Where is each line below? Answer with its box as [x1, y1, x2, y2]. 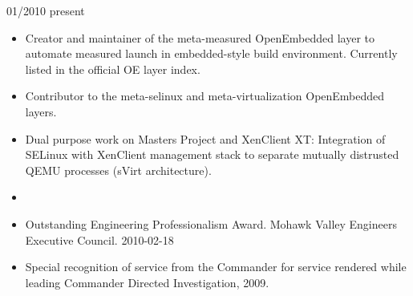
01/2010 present [6, 2, 85, 18]
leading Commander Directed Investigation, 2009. [25, 274, 269, 290]
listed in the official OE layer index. [25, 60, 200, 77]
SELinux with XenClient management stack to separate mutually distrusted [25, 146, 399, 163]
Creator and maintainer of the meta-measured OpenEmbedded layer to [25, 29, 375, 46]
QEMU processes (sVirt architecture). [25, 161, 212, 178]
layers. [25, 103, 57, 120]
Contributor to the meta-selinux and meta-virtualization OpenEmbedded [25, 87, 385, 104]
